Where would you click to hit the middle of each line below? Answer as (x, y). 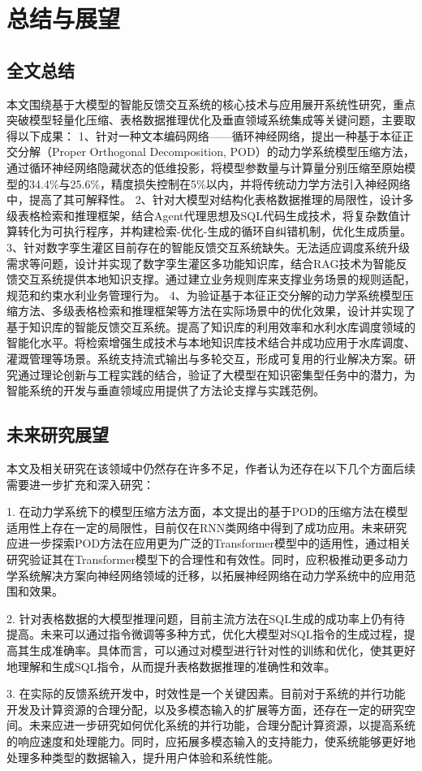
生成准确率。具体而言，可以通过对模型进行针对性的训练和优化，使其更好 (222, 650)
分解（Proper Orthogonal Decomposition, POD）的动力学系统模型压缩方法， (216, 152)
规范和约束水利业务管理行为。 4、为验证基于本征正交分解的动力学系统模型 (205, 295)
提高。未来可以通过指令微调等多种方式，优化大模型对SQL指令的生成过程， (205, 634)
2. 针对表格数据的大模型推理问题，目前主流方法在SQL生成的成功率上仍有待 (206, 618)
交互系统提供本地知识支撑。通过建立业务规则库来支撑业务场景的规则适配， (216, 279)
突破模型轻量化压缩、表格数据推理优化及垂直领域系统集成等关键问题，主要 (205, 120)
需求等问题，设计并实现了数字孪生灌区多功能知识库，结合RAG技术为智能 (201, 263)
